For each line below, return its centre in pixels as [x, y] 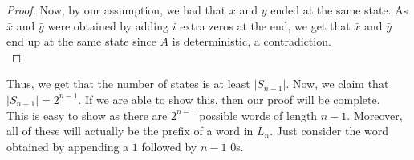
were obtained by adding [108, 25]
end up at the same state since [81, 41]
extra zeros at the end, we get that [265, 25]
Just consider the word [333, 131]
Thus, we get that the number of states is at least [128, 84]
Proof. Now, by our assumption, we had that [116, 10]
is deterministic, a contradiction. [252, 41]
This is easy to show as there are [87, 115]
